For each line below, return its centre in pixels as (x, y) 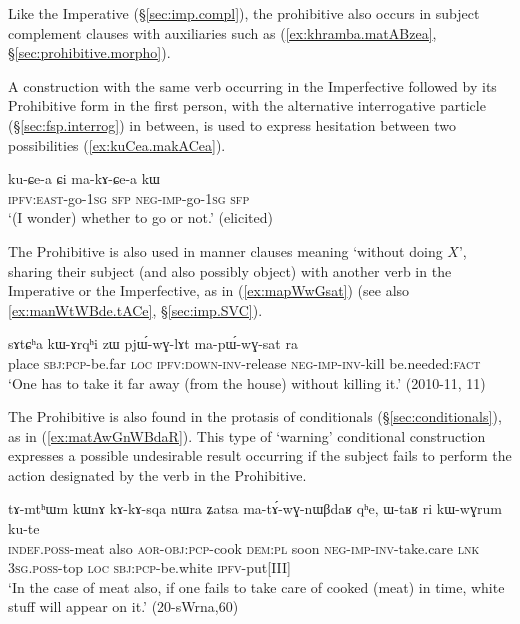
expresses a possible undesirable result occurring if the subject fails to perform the (260, 455)
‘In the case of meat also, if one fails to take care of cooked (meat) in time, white (256, 586)
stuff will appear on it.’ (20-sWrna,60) (123, 606)
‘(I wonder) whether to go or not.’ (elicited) (140, 217)
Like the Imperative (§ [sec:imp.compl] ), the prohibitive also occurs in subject (244, 13)
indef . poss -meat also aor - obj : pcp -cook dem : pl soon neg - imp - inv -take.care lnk (244, 547)
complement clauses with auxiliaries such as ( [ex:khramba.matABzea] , (222, 32)
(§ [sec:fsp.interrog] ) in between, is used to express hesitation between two (232, 124)
